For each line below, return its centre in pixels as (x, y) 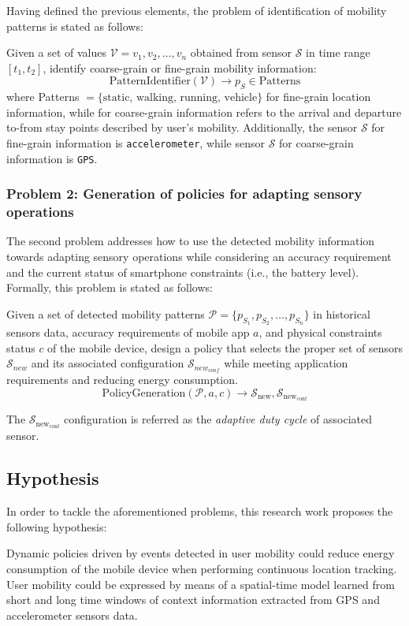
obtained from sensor (241, 52)
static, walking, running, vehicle (180, 98)
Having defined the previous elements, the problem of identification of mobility (197, 10)
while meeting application (286, 363)
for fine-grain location (318, 97)
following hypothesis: (57, 526)
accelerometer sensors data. (72, 615)
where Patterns (43, 97)
